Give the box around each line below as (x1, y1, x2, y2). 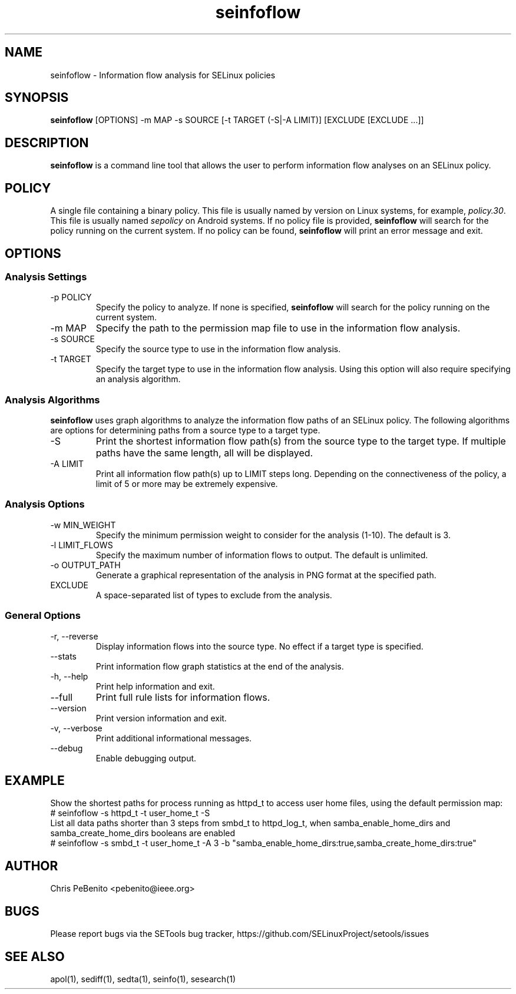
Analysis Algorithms (5, 393, 100, 406)
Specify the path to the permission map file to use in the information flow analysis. (95, 322, 461, 334)
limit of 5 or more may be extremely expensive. (95, 479, 278, 489)
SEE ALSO (5, 949, 65, 964)
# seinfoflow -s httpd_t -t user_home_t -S (50, 808, 210, 819)
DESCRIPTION (5, 135, 89, 150)
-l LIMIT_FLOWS (50, 539, 113, 550)
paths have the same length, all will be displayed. (95, 447, 313, 459)
